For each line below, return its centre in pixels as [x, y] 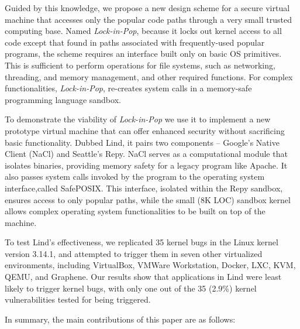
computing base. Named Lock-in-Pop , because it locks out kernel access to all [143, 31]
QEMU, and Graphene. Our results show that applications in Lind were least [143, 277]
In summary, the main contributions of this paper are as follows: [120, 319]
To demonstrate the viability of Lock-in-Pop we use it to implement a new [138, 119]
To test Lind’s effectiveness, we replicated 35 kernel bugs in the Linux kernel [142, 242]
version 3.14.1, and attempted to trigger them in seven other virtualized [134, 253]
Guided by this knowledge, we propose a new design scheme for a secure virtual [147, 8]
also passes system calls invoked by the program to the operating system [135, 177]
